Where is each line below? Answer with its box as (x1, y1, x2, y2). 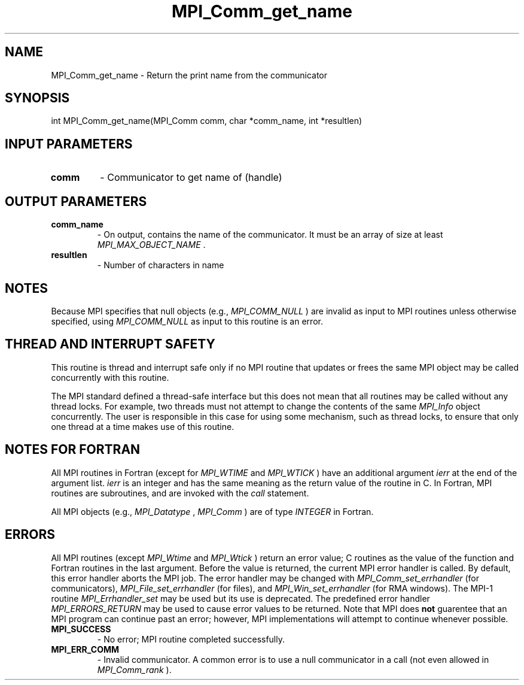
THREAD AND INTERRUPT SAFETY (5, 337, 215, 352)
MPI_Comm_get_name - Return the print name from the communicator (51, 69, 328, 80)
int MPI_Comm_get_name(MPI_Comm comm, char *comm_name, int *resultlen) (51, 116, 362, 126)
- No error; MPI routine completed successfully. (97, 634, 285, 644)
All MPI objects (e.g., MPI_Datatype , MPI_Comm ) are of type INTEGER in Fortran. (51, 506, 374, 517)
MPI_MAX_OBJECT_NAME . (97, 240, 206, 250)
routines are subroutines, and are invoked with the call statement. (51, 487, 309, 498)
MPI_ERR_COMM (51, 644, 120, 654)
